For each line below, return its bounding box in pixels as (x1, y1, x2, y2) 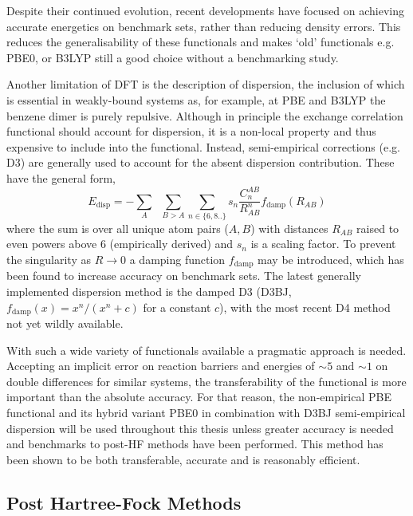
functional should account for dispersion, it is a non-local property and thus (6, 123, 376, 140)
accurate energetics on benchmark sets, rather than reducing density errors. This (6, 18, 401, 34)
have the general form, (6, 169, 116, 186)
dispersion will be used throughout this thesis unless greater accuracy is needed (6, 419, 394, 436)
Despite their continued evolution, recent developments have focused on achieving (6, 2, 405, 18)
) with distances (250, 219, 328, 236)
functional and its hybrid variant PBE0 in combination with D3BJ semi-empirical (6, 404, 406, 421)
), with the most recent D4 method (219, 298, 391, 315)
